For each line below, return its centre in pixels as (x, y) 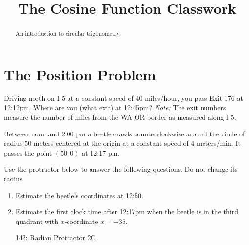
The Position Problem (80, 74)
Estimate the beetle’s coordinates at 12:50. (79, 195)
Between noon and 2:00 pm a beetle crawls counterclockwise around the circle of (124, 133)
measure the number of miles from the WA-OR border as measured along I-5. (120, 117)
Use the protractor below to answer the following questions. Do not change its (121, 169)
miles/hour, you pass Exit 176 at (194, 98)
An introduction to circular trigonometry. (68, 33)
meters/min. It (218, 143)
